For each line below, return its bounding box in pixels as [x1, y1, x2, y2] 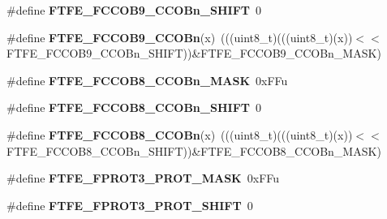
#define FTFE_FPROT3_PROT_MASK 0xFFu [6, 170, 280, 187]
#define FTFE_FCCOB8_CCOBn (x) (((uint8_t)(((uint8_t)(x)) [6, 126, 353, 143]
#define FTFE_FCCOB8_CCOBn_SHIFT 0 [6, 99, 261, 116]
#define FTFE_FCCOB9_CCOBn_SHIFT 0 [6, 2, 261, 18]
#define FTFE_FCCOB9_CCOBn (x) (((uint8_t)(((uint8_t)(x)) [6, 28, 353, 45]
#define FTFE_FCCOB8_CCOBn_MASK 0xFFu [6, 71, 288, 88]
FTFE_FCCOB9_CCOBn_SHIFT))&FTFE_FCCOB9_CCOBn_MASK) [6, 45, 381, 62]
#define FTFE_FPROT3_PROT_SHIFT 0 [6, 196, 253, 213]
